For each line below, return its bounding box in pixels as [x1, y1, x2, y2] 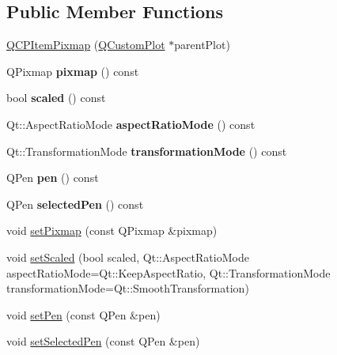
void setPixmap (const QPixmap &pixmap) [6, 222, 218, 239]
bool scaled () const [6, 89, 106, 106]
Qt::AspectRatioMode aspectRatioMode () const [6, 115, 256, 132]
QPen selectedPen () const [6, 195, 144, 212]
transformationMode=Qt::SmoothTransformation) [6, 280, 249, 296]
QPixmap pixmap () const [6, 62, 139, 79]
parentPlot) [174, 36, 230, 53]
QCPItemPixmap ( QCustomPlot [6, 36, 165, 53]
